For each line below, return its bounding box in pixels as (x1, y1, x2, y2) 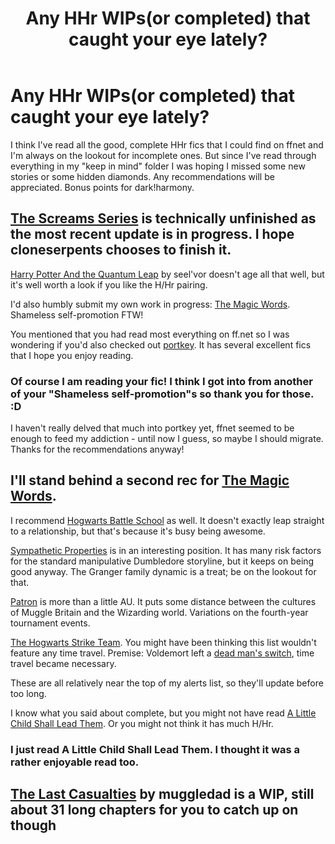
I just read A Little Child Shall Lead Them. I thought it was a (10, 742, 301, 756)
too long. (10, 687, 47, 699)
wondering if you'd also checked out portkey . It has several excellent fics (10, 338, 312, 351)
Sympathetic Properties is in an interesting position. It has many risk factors (10, 544, 322, 556)
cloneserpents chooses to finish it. (10, 242, 232, 259)
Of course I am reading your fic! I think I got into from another (10, 374, 313, 388)
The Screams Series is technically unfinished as (10, 210, 317, 227)
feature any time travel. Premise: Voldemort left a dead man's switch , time (10, 647, 315, 659)
